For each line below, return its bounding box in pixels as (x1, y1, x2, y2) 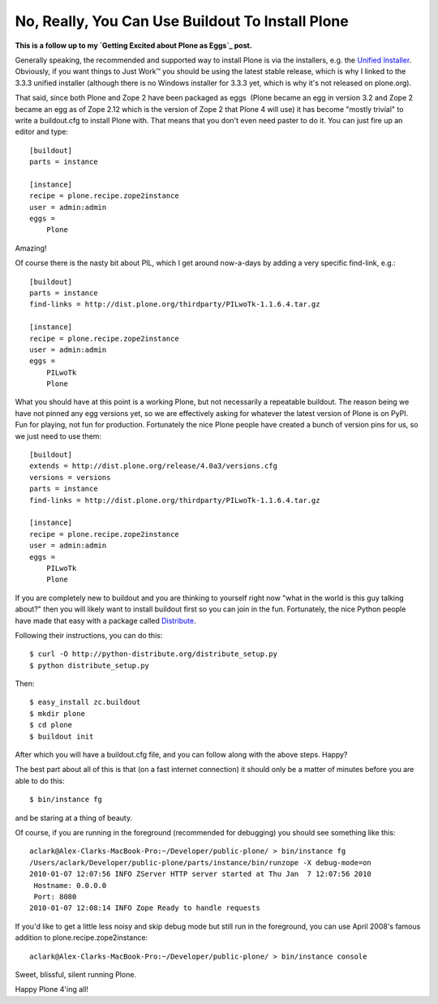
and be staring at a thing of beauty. (15, 813, 133, 822)
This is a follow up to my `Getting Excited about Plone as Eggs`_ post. (15, 41, 253, 50)
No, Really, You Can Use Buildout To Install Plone (15, 12, 349, 30)
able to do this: (15, 775, 65, 786)
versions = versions (29, 473, 111, 482)
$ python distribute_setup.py (29, 661, 150, 670)
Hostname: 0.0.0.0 (33, 881, 107, 890)
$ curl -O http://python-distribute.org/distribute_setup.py (29, 650, 277, 659)
